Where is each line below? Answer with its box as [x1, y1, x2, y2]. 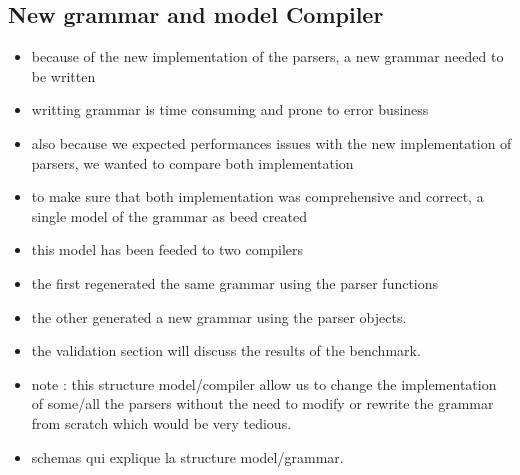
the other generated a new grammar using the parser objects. [31, 306, 407, 327]
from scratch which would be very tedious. [31, 412, 292, 433]
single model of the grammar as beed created [31, 205, 307, 226]
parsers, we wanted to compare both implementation [31, 152, 354, 173]
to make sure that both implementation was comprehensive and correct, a [31, 186, 484, 207]
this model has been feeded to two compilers [31, 239, 304, 260]
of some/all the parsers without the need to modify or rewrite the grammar [31, 393, 494, 414]
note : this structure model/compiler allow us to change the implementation [31, 373, 497, 394]
